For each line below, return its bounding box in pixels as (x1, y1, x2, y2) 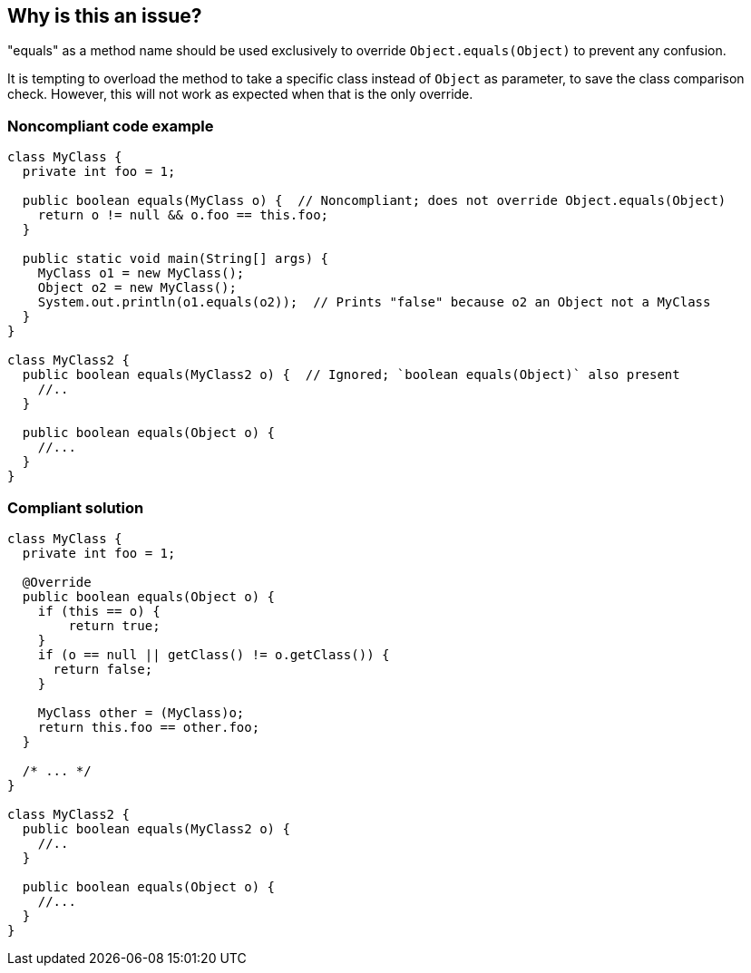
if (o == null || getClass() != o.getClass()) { (37, 647, 390, 662)
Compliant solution (7, 498, 144, 517)
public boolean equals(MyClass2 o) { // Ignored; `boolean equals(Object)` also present (22, 367, 680, 383)
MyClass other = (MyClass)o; (37, 705, 245, 720)
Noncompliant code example (7, 116, 214, 135)
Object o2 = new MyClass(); (37, 280, 237, 296)
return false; (53, 661, 153, 676)
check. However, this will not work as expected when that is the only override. (7, 86, 473, 102)
